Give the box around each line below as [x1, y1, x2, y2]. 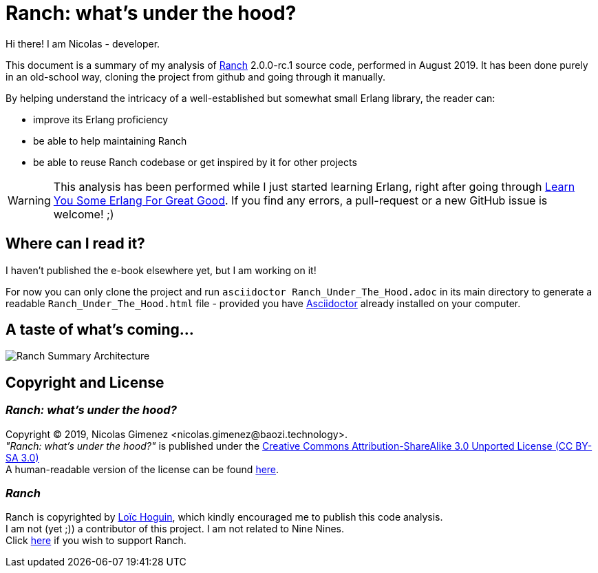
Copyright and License [6, 373, 164, 391]
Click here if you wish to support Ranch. [6, 534, 186, 547]
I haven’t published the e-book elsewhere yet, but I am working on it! [6, 264, 317, 276]
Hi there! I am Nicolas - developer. [6, 37, 160, 50]
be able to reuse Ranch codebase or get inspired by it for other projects [33, 156, 357, 168]
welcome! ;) [53, 207, 114, 221]
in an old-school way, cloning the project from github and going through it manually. [6, 70, 386, 83]
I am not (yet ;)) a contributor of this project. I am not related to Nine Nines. [6, 523, 345, 535]
